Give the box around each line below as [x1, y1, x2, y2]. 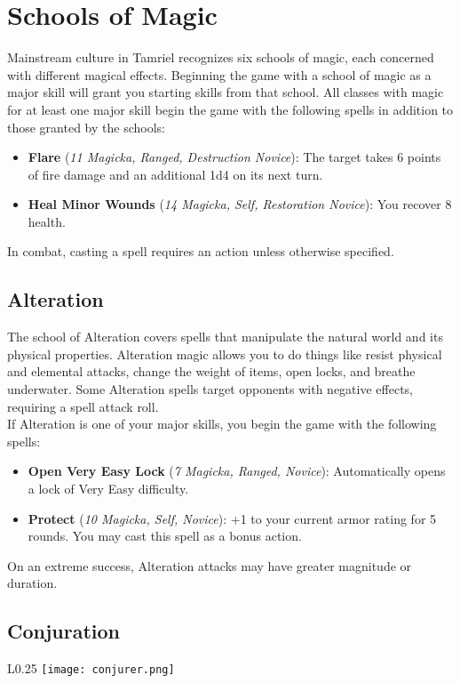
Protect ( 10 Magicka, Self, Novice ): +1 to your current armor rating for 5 [28, 509, 437, 527]
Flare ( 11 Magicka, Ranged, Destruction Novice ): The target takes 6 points [28, 148, 441, 166]
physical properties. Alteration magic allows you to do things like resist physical [7, 344, 442, 363]
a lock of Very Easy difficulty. [28, 479, 189, 498]
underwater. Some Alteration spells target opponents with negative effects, [7, 380, 414, 398]
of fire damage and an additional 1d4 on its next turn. [28, 165, 323, 183]
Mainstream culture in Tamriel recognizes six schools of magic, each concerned [7, 48, 434, 67]
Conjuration [7, 617, 121, 645]
